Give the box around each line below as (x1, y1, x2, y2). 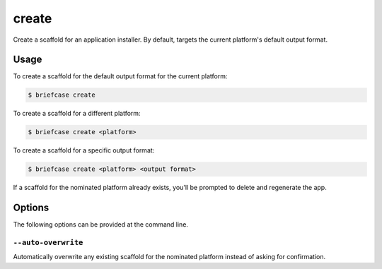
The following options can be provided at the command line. (13, 220, 189, 229)
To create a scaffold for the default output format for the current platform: (13, 72, 228, 80)
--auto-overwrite (13, 238, 83, 247)
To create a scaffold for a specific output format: (13, 146, 155, 155)
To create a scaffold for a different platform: (13, 109, 141, 118)
